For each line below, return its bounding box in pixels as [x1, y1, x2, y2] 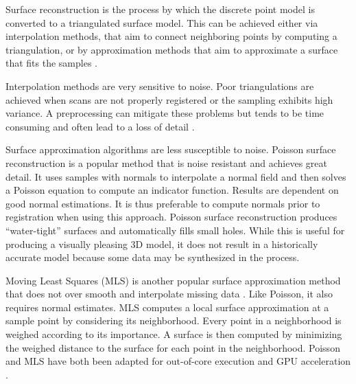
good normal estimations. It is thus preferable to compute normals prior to [5, 196, 320, 210]
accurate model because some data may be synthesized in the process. [5, 250, 300, 264]
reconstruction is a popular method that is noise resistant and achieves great [5, 155, 327, 170]
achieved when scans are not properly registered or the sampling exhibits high [5, 92, 333, 106]
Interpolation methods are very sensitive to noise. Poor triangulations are [5, 78, 314, 93]
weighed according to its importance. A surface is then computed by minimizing [5, 327, 342, 341]
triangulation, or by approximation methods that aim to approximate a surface [5, 42, 338, 56]
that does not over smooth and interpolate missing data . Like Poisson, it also [5, 286, 333, 301]
